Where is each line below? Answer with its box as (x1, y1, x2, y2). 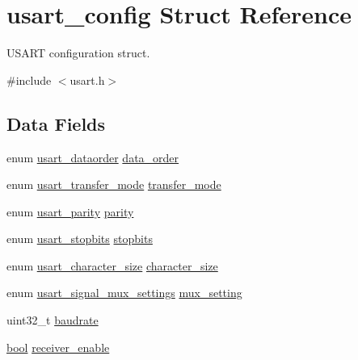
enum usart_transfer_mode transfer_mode (6, 176, 221, 193)
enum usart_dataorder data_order (6, 149, 179, 165)
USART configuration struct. (6, 44, 150, 61)
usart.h (69, 71, 105, 88)
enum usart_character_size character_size (6, 257, 218, 274)
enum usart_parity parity (6, 203, 134, 220)
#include (6, 71, 52, 88)
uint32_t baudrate (6, 312, 99, 329)
